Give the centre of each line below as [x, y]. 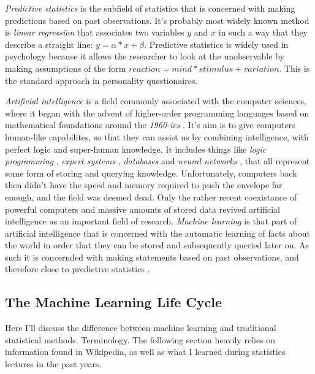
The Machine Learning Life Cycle [114, 302]
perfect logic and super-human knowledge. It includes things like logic [136, 149]
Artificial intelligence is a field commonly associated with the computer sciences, [156, 101]
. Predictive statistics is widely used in [216, 44]
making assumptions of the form [66, 68]
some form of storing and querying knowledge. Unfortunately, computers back [151, 173]
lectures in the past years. [53, 364]
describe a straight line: [49, 44]
